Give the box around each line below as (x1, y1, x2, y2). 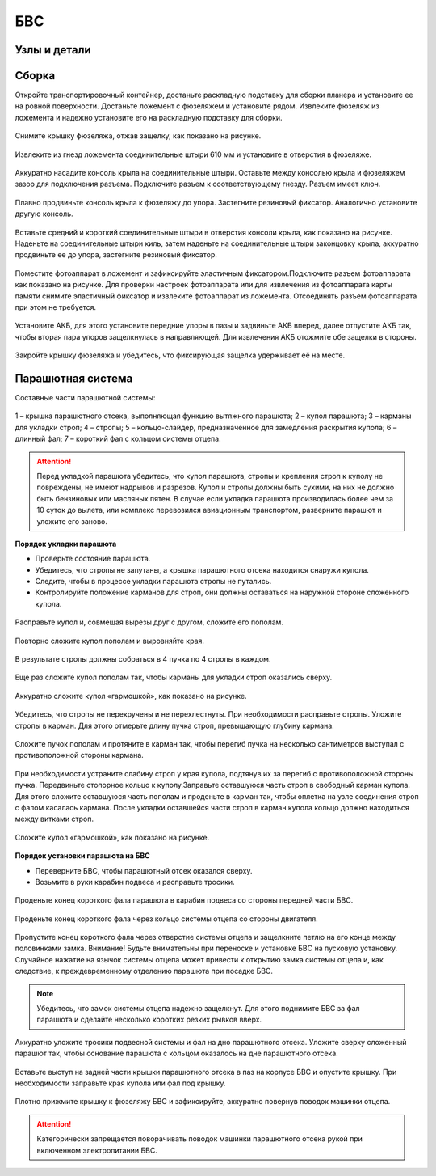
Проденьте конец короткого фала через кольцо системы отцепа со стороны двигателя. (15, 914, 318, 924)
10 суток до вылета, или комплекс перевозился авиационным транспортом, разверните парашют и (36, 506, 383, 515)
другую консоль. (15, 209, 73, 218)
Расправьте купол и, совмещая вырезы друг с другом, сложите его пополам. (15, 617, 284, 627)
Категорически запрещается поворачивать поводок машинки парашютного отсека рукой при (36, 1134, 363, 1144)
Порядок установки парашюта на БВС (15, 851, 151, 861)
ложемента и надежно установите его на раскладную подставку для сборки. (15, 112, 283, 122)
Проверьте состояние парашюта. (35, 554, 151, 564)
